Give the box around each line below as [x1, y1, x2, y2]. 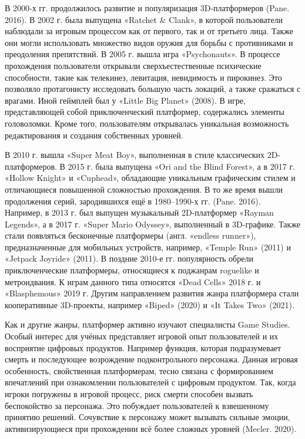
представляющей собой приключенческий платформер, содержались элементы [5, 105, 284, 118]
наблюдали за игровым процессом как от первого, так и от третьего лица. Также [5, 25, 293, 37]
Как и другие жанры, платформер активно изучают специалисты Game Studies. [5, 318, 290, 331]
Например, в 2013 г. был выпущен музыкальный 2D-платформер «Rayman [5, 206, 274, 219]
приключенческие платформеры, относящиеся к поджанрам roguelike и [5, 264, 259, 276]
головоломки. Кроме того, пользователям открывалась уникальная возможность [5, 117, 289, 129]
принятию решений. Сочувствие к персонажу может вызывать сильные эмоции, [5, 411, 290, 423]
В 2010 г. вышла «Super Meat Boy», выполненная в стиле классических [5, 148, 265, 161]
